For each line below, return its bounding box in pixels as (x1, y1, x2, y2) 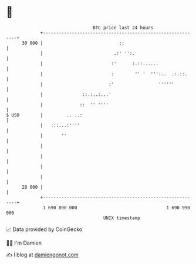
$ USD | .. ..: (6, 112, 83, 118)
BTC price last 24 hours (93, 25, 154, 31)
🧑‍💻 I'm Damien (6, 239, 42, 246)
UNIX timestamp (103, 215, 141, 221)
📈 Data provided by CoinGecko (6, 226, 83, 233)
